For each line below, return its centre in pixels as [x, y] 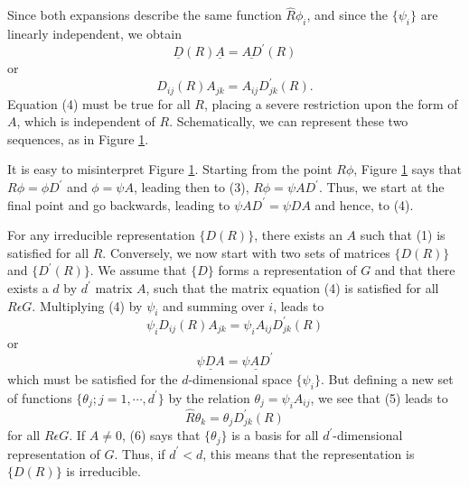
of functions [40, 397]
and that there [415, 270]
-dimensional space [240, 379]
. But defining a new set [387, 379]
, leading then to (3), [191, 187]
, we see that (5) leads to [379, 397]
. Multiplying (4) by [87, 305]
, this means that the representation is [309, 453]
